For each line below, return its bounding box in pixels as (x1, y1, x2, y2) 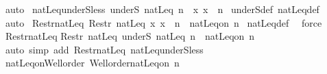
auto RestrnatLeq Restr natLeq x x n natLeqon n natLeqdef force (5, 15, 322, 29)
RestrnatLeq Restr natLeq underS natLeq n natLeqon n (5, 29, 255, 43)
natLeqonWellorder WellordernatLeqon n (5, 56, 180, 70)
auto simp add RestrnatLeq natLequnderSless (5, 42, 204, 56)
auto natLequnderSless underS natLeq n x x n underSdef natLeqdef (5, 2, 319, 16)
